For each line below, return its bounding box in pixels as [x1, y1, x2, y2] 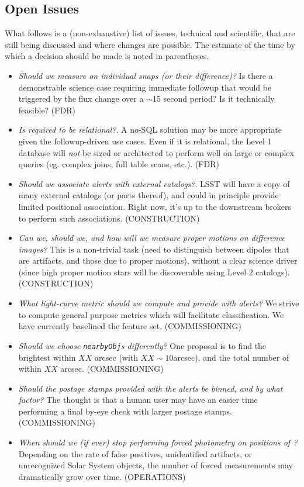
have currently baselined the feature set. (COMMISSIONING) [18, 320, 241, 332]
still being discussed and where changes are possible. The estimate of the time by [5, 38, 295, 50]
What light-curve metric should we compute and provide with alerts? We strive [18, 297, 299, 309]
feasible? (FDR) [18, 103, 75, 116]
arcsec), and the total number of [173, 351, 289, 363]
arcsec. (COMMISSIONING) [60, 362, 164, 375]
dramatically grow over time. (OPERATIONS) [18, 470, 186, 482]
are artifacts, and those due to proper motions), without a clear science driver [18, 254, 298, 267]
